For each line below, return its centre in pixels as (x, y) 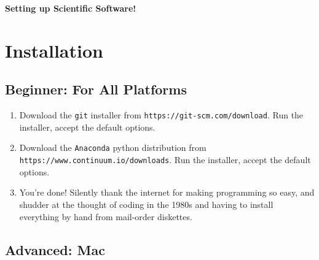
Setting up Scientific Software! (71, 8)
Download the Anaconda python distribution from (113, 147)
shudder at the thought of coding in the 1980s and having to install (146, 204)
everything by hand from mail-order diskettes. (106, 216)
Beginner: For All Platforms (96, 89)
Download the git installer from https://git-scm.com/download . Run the (161, 115)
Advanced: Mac (55, 249)
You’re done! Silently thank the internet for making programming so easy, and (167, 192)
